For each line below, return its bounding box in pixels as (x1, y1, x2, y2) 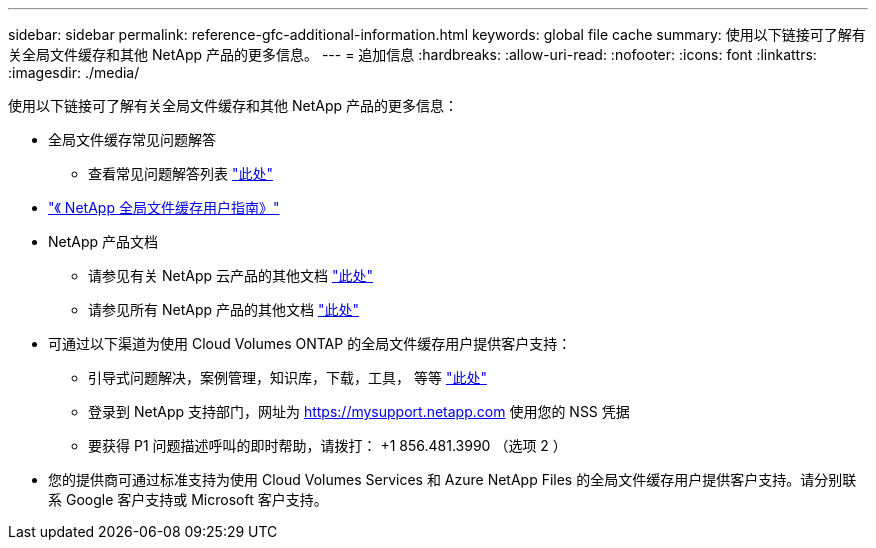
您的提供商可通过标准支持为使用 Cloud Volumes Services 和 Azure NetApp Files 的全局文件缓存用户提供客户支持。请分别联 (48, 471, 857, 488)
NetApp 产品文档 (48, 233, 159, 250)
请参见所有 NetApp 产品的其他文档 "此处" (88, 301, 359, 318)
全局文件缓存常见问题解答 (48, 131, 216, 148)
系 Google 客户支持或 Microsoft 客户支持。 (48, 491, 328, 508)
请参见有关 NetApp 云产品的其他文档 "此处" (88, 267, 373, 284)
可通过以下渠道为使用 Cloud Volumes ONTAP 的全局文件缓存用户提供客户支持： (48, 335, 572, 352)
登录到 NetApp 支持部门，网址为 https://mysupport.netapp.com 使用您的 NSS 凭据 (88, 403, 630, 420)
